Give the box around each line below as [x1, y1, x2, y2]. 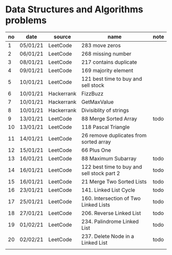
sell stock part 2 [81, 170, 120, 177]
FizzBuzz [81, 90, 104, 97]
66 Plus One [81, 147, 112, 154]
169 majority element [81, 67, 134, 74]
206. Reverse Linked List [81, 209, 141, 216]
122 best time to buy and [81, 163, 142, 170]
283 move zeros [81, 42, 121, 49]
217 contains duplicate [81, 58, 137, 65]
